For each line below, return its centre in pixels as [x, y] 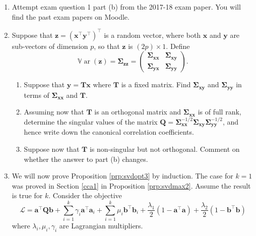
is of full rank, [219, 112]
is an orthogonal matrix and [138, 112]
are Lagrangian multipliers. [101, 226]
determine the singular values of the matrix [91, 121]
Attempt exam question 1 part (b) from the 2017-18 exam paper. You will [126, 7]
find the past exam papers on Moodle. [71, 16]
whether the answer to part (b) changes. [86, 159]
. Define [178, 46]
